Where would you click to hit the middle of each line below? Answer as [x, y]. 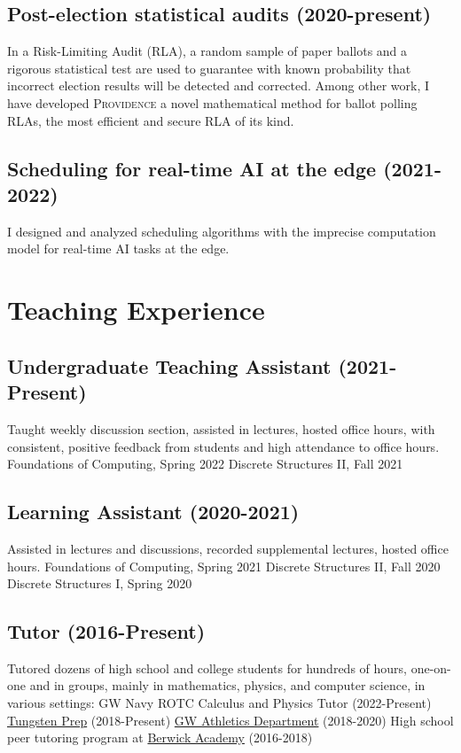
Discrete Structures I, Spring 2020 [100, 583]
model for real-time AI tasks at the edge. [118, 248]
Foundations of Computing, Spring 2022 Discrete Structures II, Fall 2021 [205, 464]
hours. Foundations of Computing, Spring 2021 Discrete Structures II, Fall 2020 [224, 566]
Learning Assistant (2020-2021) [153, 512]
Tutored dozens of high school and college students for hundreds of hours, [207, 668]
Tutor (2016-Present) [106, 631]
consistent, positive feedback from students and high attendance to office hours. [223, 446]
